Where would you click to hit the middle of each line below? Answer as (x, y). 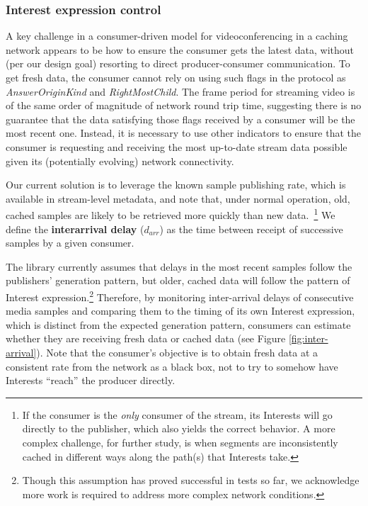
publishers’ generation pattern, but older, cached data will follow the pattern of (178, 280)
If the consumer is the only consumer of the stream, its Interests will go (177, 414)
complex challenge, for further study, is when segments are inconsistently (180, 442)
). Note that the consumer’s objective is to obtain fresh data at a (177, 352)
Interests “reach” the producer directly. (91, 380)
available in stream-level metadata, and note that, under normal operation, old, (178, 198)
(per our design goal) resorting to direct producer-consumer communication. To (178, 63)
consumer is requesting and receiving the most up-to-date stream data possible (177, 146)
